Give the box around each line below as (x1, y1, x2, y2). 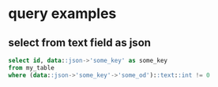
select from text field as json (8, 36, 152, 49)
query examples (8, 5, 117, 23)
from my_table (8, 63, 55, 71)
